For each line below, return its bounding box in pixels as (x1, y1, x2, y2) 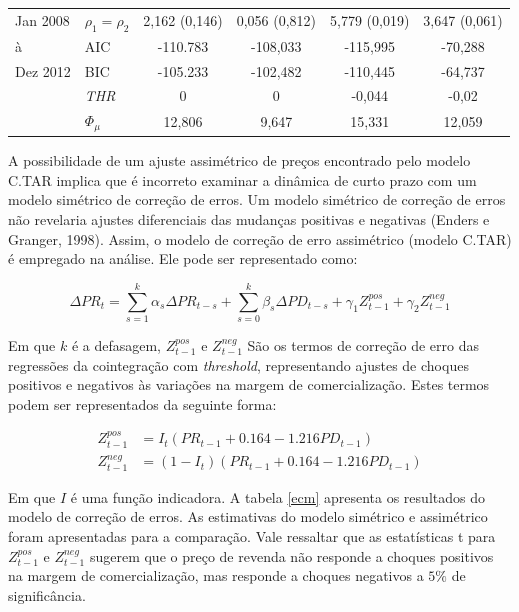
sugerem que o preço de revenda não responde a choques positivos (89, 545, 494, 566)
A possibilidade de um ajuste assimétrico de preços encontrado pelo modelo (8, 150, 471, 171)
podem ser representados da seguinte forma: (8, 393, 277, 414)
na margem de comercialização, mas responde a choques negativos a (8, 565, 424, 586)
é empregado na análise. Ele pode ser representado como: (8, 248, 358, 269)
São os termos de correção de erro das (247, 334, 479, 355)
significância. (8, 584, 86, 605)
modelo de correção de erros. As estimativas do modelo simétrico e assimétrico (8, 506, 488, 527)
